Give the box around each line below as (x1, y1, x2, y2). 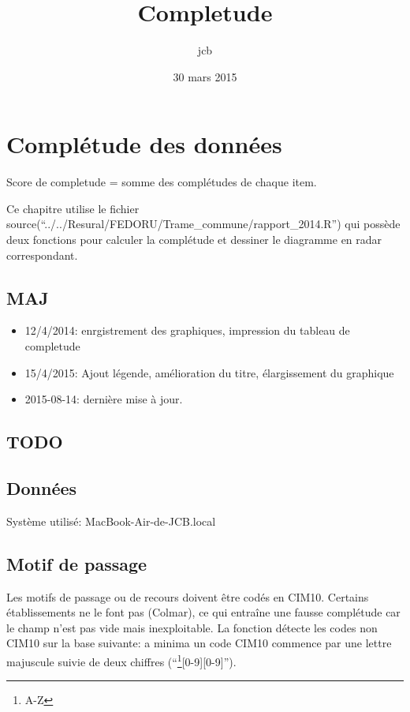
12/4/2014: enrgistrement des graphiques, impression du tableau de (24, 322, 350, 339)
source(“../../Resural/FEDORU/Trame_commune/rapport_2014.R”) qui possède (6, 215, 401, 232)
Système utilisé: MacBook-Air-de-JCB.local (6, 512, 216, 529)
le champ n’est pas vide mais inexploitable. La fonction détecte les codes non (6, 619, 378, 635)
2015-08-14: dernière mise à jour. (24, 391, 183, 407)
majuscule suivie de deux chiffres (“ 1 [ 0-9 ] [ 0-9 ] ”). (6, 650, 237, 669)
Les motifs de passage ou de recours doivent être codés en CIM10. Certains (6, 588, 369, 605)
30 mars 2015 (173, 68, 237, 84)
